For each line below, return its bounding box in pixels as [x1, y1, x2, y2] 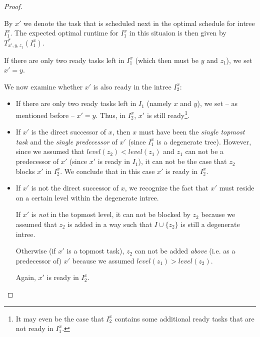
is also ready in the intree [93, 81, 171, 91]
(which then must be [135, 54, 198, 65]
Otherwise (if [15, 245, 56, 256]
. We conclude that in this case [60, 165, 155, 176]
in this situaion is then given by [129, 27, 226, 38]
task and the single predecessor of [15, 136, 117, 146]
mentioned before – [15, 109, 74, 120]
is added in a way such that [67, 219, 152, 229]
